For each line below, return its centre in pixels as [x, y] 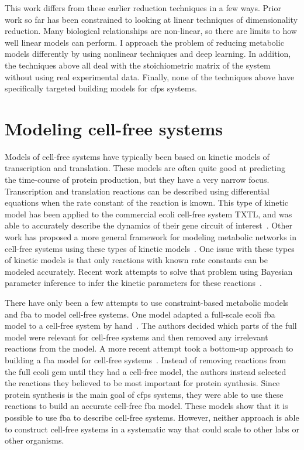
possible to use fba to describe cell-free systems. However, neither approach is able [152, 417]
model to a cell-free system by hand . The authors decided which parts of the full [151, 325]
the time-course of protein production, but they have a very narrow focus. [137, 180]
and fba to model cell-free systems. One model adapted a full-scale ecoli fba [140, 314]
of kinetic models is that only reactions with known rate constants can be [137, 260]
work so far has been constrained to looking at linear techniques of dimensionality [151, 19]
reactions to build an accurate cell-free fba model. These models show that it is [146, 406]
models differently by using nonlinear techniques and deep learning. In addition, [148, 54]
